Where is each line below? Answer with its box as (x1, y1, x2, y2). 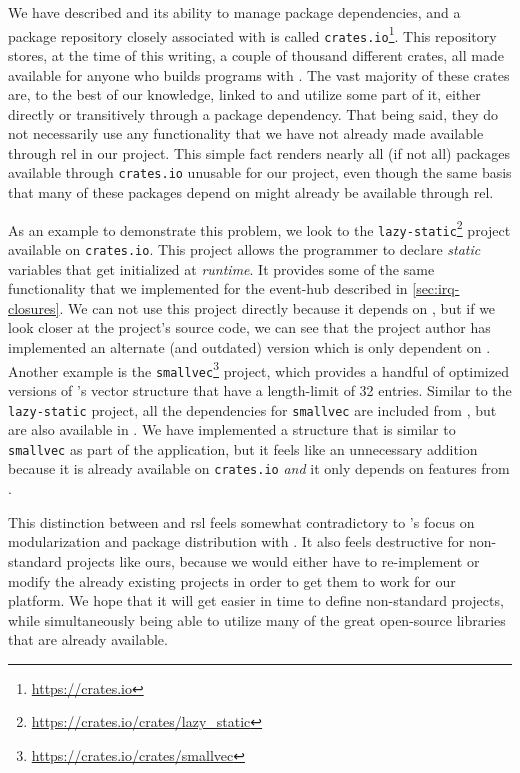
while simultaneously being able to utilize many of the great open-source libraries (8, 609, 506, 630)
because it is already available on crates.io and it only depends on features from (8, 458, 510, 479)
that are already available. (8, 629, 168, 650)
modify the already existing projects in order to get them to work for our (8, 570, 456, 591)
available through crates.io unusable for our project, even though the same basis (8, 162, 512, 183)
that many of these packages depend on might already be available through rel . (8, 182, 494, 203)
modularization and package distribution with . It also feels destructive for (8, 531, 465, 552)
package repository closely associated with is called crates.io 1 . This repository (8, 22, 497, 46)
